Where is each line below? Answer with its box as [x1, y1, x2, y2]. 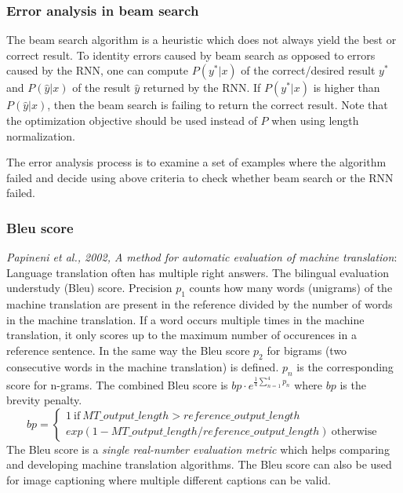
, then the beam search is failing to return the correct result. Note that [47, 97, 388, 113]
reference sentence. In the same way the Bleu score [6, 341, 250, 358]
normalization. [6, 127, 75, 144]
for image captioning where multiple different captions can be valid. [6, 471, 331, 488]
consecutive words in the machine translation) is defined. [6, 358, 279, 374]
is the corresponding [296, 358, 394, 374]
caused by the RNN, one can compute [6, 62, 189, 79]
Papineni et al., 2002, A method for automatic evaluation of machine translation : [6, 249, 398, 265]
